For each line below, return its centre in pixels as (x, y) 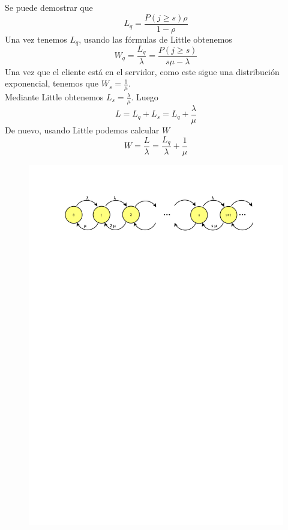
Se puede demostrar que (49, 7)
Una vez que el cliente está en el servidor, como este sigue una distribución (142, 71)
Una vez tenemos (36, 39)
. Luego (145, 97)
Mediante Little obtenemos (54, 97)
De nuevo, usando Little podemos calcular (82, 129)
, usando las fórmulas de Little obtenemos (155, 39)
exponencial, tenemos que (52, 83)
